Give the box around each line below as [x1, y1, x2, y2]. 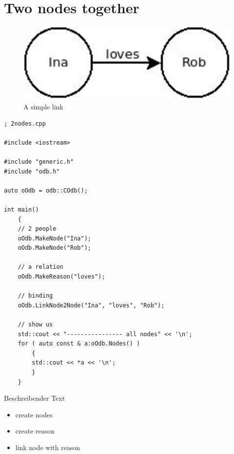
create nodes [15, 409, 53, 419]
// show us [18, 321, 53, 328]
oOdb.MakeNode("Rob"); [18, 244, 91, 252]
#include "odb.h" [4, 168, 60, 175]
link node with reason [15, 442, 80, 452]
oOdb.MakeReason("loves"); [18, 273, 105, 281]
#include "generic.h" [4, 158, 74, 165]
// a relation [18, 263, 63, 271]
